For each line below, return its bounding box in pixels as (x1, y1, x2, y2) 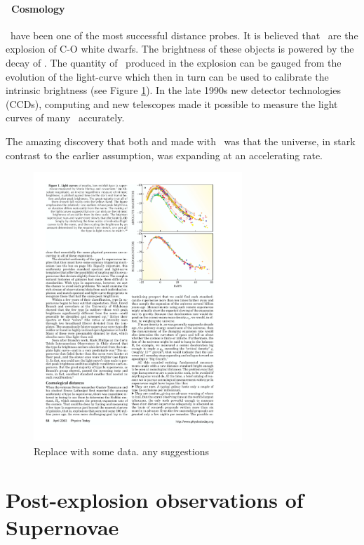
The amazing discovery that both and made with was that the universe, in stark (6, 133, 356, 148)
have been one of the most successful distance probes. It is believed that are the (10, 27, 358, 42)
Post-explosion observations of (6, 485, 304, 513)
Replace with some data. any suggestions (34, 443, 210, 458)
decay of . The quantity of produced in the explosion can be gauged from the (6, 55, 342, 69)
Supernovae (6, 512, 119, 541)
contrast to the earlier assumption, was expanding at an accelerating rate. (6, 147, 323, 162)
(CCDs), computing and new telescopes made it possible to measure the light (6, 96, 338, 111)
